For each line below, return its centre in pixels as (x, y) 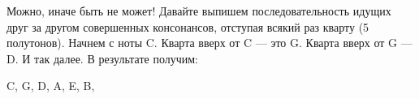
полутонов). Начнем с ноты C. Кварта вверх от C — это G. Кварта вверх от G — (209, 43)
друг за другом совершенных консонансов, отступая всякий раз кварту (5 (188, 26)
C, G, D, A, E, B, (51, 86)
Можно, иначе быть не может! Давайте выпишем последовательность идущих (199, 11)
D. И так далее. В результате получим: (102, 58)
